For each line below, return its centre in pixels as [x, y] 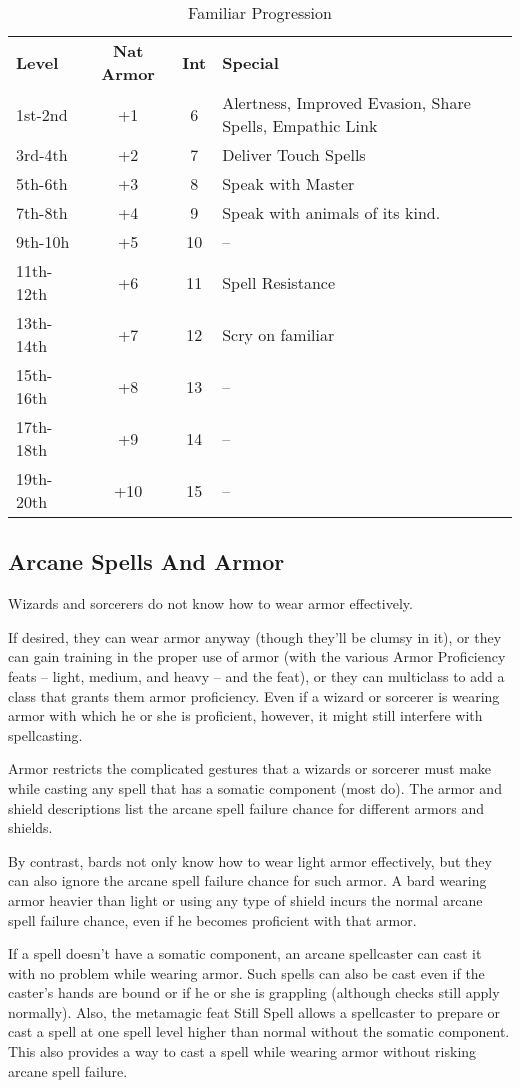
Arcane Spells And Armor [146, 561]
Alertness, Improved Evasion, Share [346, 102]
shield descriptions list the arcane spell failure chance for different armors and [246, 807]
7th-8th [42, 212]
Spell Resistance [278, 282]
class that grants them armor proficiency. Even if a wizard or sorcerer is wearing [254, 695]
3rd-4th [42, 154]
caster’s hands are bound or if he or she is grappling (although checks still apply [254, 992]
